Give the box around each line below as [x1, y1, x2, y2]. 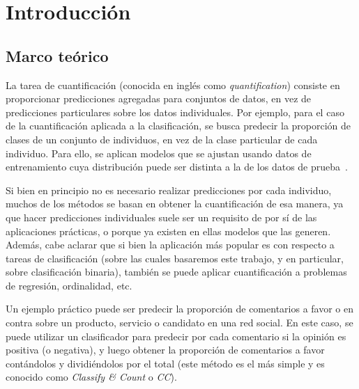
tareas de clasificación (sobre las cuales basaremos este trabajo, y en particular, [6, 251, 344, 265]
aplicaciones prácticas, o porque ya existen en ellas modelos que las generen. [6, 223, 331, 238]
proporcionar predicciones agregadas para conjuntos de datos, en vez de [6, 91, 312, 106]
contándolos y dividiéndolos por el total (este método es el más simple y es [6, 356, 325, 370]
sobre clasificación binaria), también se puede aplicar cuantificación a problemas [6, 264, 347, 279]
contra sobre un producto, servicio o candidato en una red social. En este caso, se [6, 315, 353, 330]
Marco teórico [6, 45, 109, 66]
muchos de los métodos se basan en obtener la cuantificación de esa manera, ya [6, 196, 344, 211]
